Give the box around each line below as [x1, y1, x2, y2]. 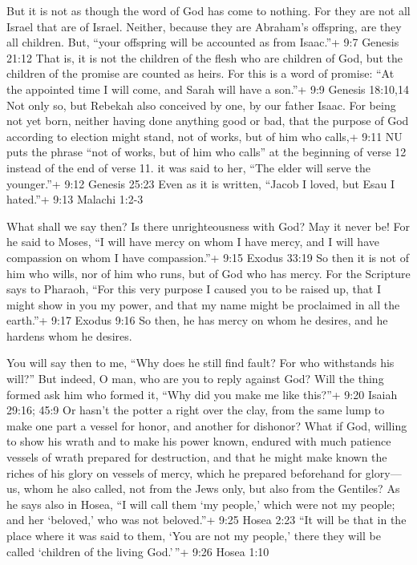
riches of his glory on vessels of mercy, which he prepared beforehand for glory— [6, 464, 402, 481]
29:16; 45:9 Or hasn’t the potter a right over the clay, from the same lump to [6, 402, 385, 418]
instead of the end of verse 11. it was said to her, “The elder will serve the [6, 159, 370, 176]
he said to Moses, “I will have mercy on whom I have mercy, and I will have [6, 233, 379, 250]
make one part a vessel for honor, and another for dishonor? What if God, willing [6, 417, 407, 434]
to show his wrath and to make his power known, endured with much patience [6, 433, 391, 450]
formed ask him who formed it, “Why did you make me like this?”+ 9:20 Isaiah [6, 385, 398, 402]
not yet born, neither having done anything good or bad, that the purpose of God [6, 112, 409, 129]
